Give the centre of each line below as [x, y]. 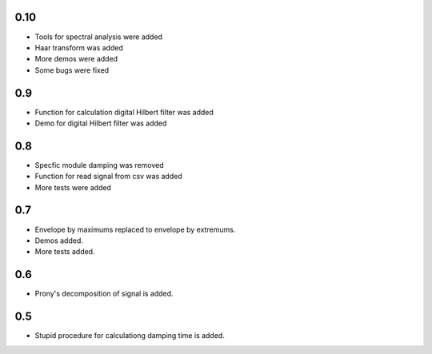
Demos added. [59, 241]
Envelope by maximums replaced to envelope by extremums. [135, 229]
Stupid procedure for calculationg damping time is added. [130, 336]
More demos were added [76, 59]
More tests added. [65, 252]
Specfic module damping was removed [99, 165]
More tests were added [73, 187]
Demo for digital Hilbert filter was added [101, 123]
